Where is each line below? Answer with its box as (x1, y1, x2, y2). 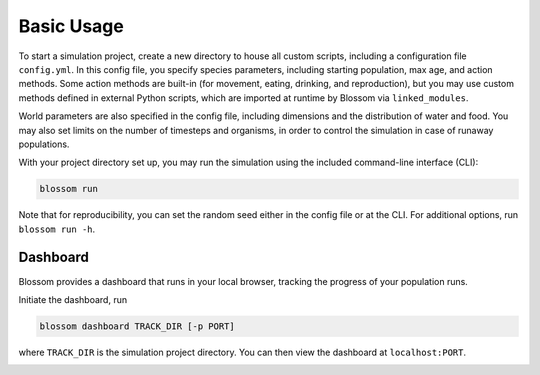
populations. (18, 138, 70, 150)
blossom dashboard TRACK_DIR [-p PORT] (39, 320, 235, 332)
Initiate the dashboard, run (18, 293, 128, 305)
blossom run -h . (18, 223, 96, 235)
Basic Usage (18, 15, 124, 37)
